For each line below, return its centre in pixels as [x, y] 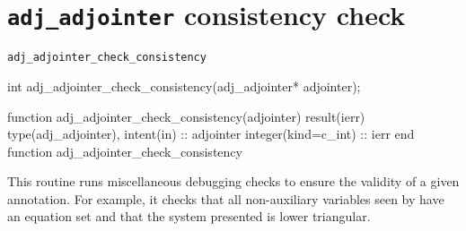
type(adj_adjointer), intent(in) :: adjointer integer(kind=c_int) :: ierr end [211, 134]
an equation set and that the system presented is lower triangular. [189, 216]
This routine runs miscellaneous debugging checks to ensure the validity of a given [233, 181]
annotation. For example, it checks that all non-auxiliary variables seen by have [226, 198]
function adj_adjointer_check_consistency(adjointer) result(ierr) [186, 116]
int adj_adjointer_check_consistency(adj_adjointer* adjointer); [184, 86]
